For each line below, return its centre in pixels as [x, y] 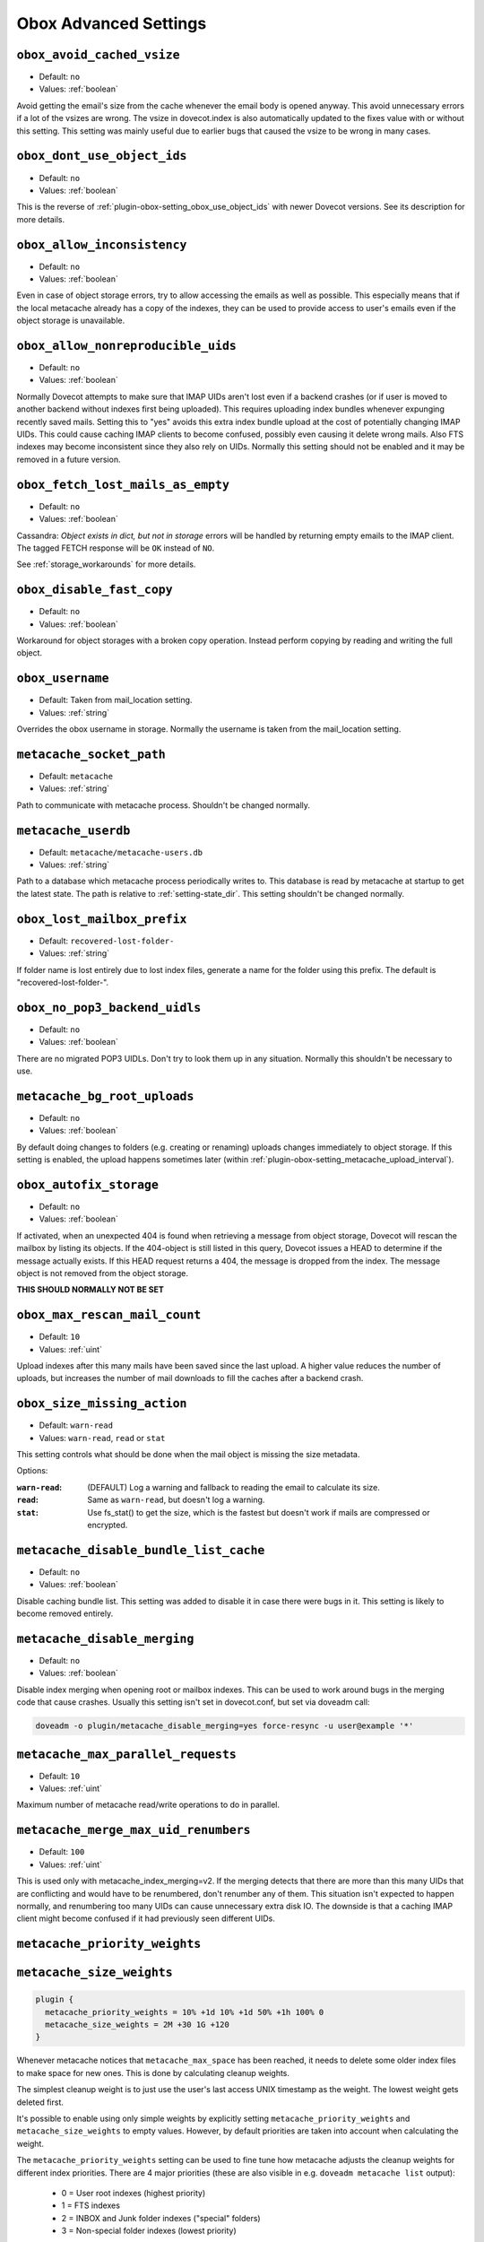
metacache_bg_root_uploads [105, 1096]
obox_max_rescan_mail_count [109, 1315]
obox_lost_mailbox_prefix [102, 919]
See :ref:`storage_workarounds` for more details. [106, 564]
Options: [32, 1471]
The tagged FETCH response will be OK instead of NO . [116, 548]
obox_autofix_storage [87, 1185]
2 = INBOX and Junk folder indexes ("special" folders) [161, 2218]
